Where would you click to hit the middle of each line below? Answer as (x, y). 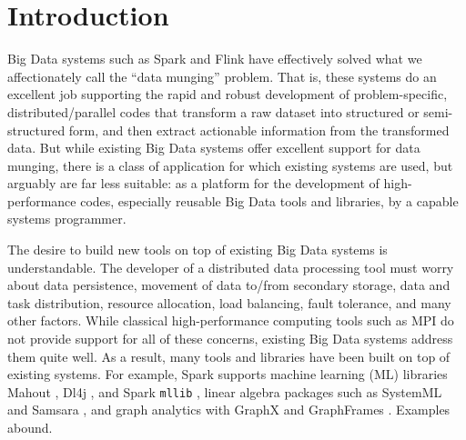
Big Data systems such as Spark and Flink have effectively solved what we (215, 59)
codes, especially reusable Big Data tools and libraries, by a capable (269, 200)
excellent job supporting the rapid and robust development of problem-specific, (228, 94)
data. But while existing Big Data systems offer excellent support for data (214, 148)
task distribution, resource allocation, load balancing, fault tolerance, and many (229, 302)
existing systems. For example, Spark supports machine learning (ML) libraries (228, 374)
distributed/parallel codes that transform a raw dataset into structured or (213, 111)
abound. (30, 428)
